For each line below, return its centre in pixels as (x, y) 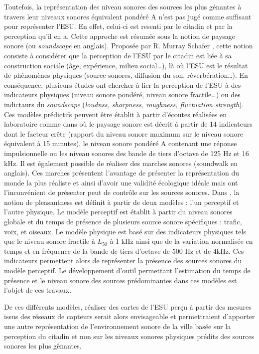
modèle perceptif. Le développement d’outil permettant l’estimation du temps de (127, 270)
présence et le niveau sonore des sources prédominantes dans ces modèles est (121, 280)
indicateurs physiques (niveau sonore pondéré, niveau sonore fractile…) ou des (122, 94)
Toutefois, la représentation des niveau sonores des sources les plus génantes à (123, 6)
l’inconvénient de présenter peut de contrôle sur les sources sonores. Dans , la (122, 192)
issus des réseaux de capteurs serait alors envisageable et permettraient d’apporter (129, 316)
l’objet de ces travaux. (38, 290)
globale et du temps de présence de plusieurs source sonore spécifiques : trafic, (123, 222)
